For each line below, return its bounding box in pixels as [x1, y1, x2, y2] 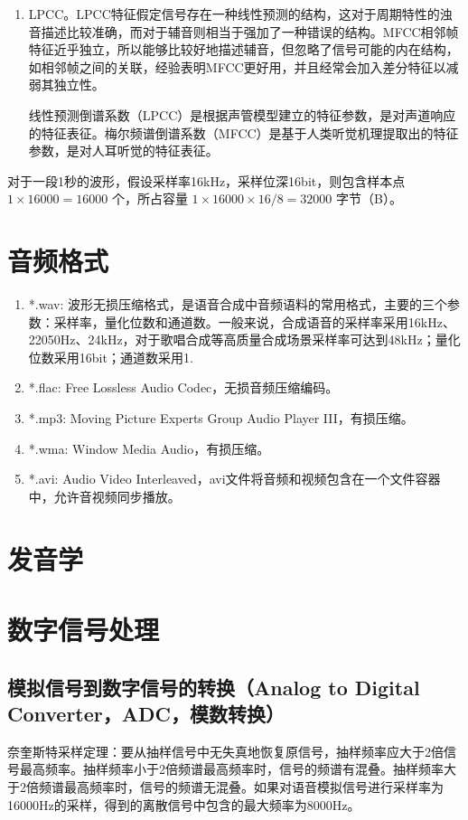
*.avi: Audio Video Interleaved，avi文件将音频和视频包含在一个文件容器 [28, 469, 441, 488]
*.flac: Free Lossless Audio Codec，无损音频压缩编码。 [28, 378, 339, 397]
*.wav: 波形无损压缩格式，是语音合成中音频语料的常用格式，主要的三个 [28, 295, 447, 314]
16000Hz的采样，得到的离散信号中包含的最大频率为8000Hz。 [7, 795, 360, 814]
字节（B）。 [335, 189, 402, 208]
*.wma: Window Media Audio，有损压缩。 [28, 438, 270, 457]
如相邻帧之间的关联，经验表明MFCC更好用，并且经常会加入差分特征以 [28, 57, 446, 76]
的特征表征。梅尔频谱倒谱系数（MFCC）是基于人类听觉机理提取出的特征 [28, 123, 459, 142]
